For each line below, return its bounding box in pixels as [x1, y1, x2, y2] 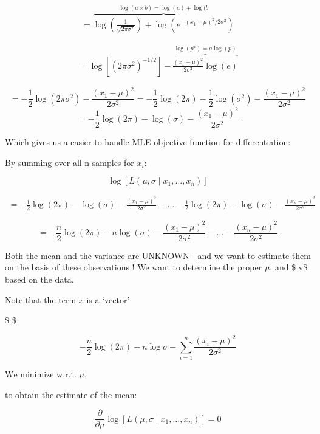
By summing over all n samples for [5, 156, 134, 168]
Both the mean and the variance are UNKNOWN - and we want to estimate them [5, 249, 311, 261]
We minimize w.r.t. [5, 371, 77, 380]
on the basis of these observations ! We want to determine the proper [5, 261, 262, 274]
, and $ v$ [270, 261, 308, 274]
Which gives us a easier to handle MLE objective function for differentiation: [5, 136, 291, 148]
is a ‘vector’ [86, 293, 130, 306]
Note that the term [5, 293, 77, 306]
